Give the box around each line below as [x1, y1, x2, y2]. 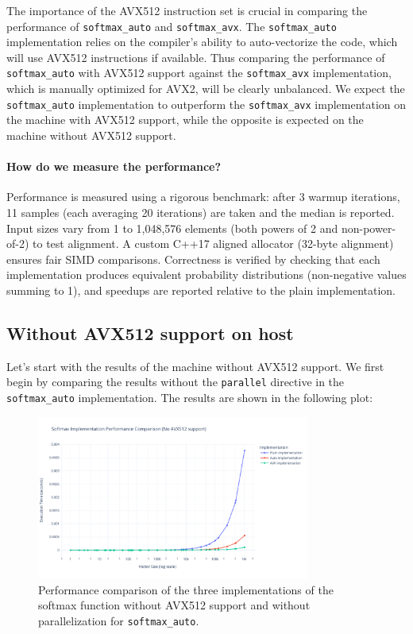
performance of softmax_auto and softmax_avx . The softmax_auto [6, 17, 337, 34]
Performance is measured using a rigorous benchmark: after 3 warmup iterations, [6, 188, 400, 205]
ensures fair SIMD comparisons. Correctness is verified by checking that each [6, 250, 380, 267]
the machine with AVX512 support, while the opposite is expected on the [6, 111, 364, 128]
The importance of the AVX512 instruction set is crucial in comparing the [6, 2, 368, 18]
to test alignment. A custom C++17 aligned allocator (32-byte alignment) [33, 235, 394, 252]
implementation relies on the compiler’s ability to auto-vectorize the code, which [6, 33, 398, 50]
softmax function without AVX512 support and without [38, 597, 311, 613]
